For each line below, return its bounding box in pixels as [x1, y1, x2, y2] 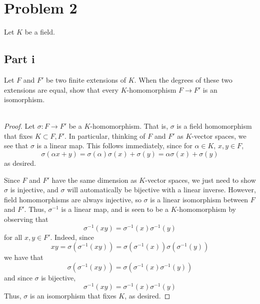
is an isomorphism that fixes [30, 290, 116, 300]
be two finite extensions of [46, 74, 126, 85]
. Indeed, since [50, 231, 94, 242]
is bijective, [41, 272, 76, 282]
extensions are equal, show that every [4, 84, 118, 95]
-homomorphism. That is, [90, 121, 168, 131]
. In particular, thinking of [64, 130, 145, 141]
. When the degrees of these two [134, 74, 232, 85]
